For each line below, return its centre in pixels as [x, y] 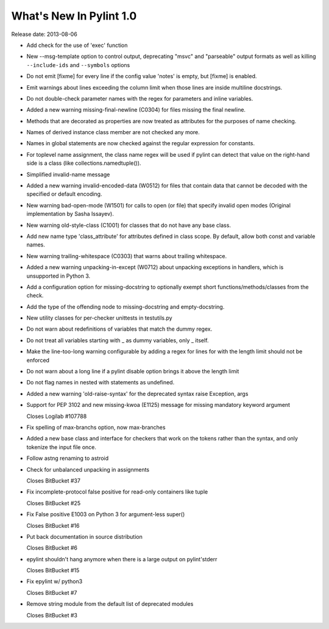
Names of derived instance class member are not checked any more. [113, 132]
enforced [38, 360]
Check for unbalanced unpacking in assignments [88, 469]
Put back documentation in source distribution [84, 536]
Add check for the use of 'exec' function [77, 45]
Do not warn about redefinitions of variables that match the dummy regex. [119, 329]
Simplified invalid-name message [68, 174]
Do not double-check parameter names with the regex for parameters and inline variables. [140, 98]
